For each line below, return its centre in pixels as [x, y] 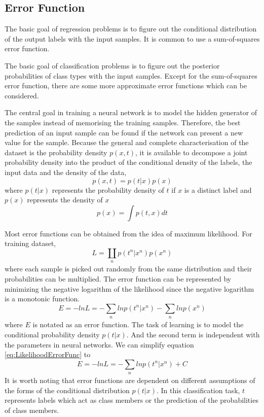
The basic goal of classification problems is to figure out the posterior [112, 65]
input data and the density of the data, [66, 172]
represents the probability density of [108, 189]
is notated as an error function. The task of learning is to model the [138, 324]
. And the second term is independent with [193, 334]
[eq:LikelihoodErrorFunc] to [48, 354]
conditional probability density [52, 334]
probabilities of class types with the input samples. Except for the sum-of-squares [131, 75]
